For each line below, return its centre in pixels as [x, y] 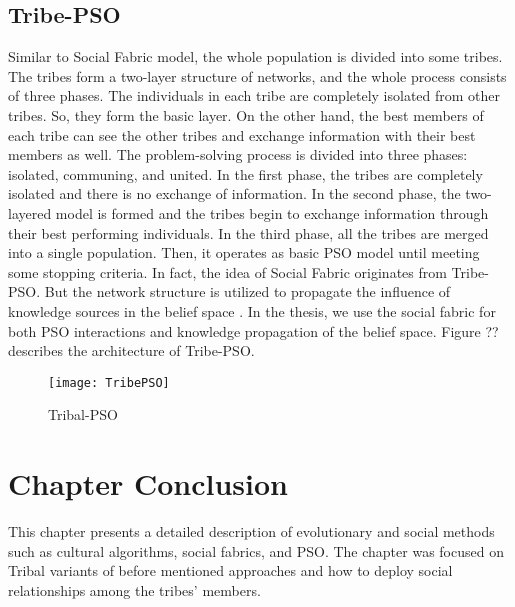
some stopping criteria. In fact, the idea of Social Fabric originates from [227, 271]
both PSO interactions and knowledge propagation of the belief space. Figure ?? [253, 330]
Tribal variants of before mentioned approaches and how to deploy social [230, 570]
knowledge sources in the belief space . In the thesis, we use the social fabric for [252, 310]
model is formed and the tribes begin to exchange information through [272, 212]
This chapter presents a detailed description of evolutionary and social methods [251, 531]
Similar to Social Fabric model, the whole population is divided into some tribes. [255, 56]
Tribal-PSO [83, 414]
